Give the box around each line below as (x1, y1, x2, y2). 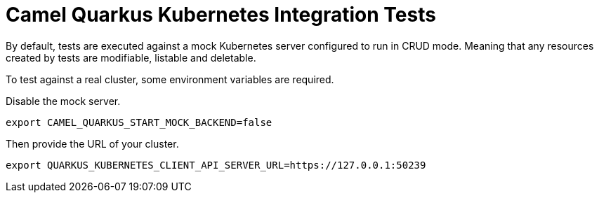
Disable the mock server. (6, 94, 121, 107)
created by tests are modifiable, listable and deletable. (6, 51, 256, 64)
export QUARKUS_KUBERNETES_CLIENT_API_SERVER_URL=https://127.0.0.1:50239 (6, 159, 426, 171)
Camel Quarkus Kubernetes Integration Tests (6, 3, 436, 27)
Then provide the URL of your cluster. (6, 137, 179, 150)
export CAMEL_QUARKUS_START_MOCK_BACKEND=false (6, 116, 272, 128)
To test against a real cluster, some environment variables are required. (6, 73, 334, 85)
